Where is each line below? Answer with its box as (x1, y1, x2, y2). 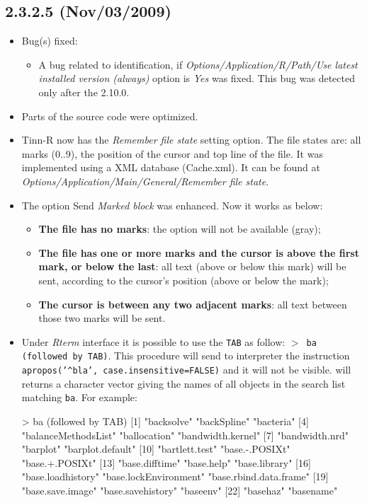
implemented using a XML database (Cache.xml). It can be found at (21, 160, 320, 175)
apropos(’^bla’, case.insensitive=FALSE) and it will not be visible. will (21, 362, 351, 377)
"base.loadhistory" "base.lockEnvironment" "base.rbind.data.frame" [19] (21, 469, 329, 484)
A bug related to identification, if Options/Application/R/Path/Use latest (38, 57, 358, 71)
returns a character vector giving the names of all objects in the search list (21, 376, 346, 391)
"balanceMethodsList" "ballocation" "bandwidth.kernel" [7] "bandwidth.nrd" (21, 427, 349, 442)
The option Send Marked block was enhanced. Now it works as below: (21, 197, 323, 212)
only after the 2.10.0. (38, 84, 130, 99)
